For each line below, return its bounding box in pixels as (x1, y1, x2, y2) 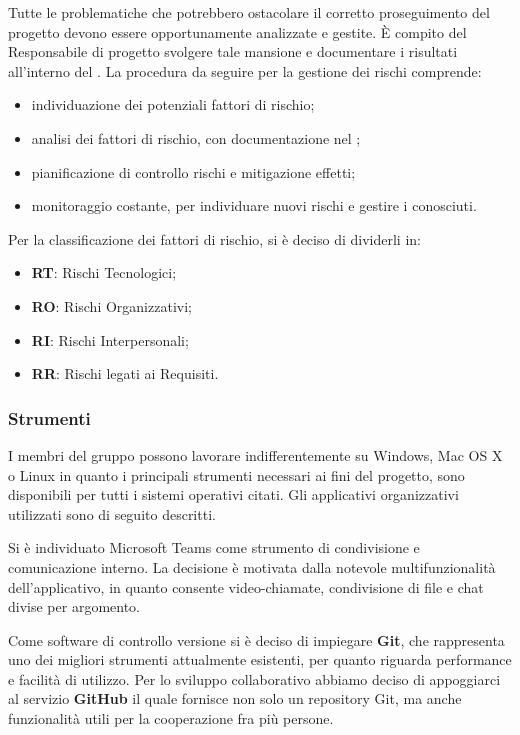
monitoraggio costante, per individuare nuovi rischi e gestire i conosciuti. (31, 195, 477, 216)
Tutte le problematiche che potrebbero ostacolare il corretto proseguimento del (8, 2, 490, 22)
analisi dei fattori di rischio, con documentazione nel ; (31, 127, 361, 148)
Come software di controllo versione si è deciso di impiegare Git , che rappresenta (8, 629, 505, 650)
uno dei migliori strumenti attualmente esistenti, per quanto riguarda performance (8, 649, 512, 670)
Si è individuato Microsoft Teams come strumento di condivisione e (8, 537, 420, 558)
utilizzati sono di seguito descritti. (8, 503, 216, 524)
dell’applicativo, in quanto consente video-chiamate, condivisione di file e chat (8, 576, 484, 597)
